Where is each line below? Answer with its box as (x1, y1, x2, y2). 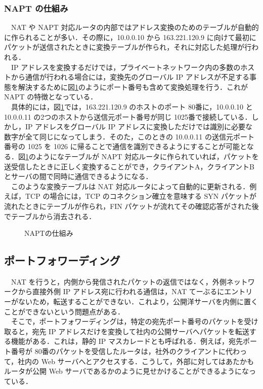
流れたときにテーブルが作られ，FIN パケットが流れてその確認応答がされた (4, 200, 252, 211)
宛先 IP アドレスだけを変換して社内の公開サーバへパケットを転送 (32, 326, 249, 336)
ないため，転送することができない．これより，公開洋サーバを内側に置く (18, 296, 258, 307)
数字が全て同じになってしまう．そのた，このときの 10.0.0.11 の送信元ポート (4, 131, 254, 142)
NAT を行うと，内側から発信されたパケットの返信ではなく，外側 (11, 276, 227, 287)
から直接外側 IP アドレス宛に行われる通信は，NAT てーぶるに (18, 286, 225, 297)
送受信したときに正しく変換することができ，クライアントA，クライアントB (4, 161, 254, 171)
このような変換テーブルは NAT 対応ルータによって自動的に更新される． (11, 181, 250, 191)
